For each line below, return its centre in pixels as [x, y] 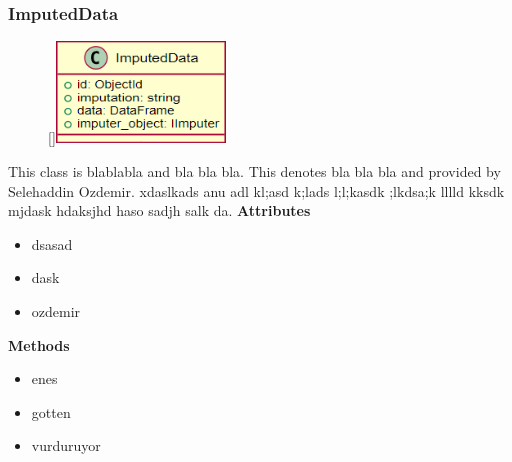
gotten [51, 411]
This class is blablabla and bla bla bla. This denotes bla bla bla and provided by [254, 171]
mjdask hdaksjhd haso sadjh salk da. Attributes [159, 210]
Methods [39, 344]
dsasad [52, 243]
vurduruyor [66, 445]
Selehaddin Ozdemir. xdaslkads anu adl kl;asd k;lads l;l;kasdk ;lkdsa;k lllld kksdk [256, 190]
